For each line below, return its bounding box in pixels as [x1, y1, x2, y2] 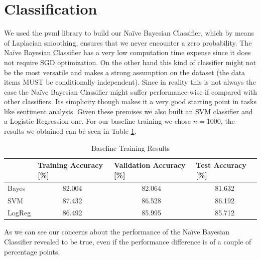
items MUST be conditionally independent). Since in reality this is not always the [4, 77, 256, 87]
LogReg [8, 207, 31, 218]
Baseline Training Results [91, 142, 170, 153]
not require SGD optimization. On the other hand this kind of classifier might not [4, 57, 256, 67]
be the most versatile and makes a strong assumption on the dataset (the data [4, 67, 245, 77]
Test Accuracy [196, 160, 246, 170]
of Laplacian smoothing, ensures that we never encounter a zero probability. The [4, 37, 252, 48]
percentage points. [4, 246, 60, 256]
